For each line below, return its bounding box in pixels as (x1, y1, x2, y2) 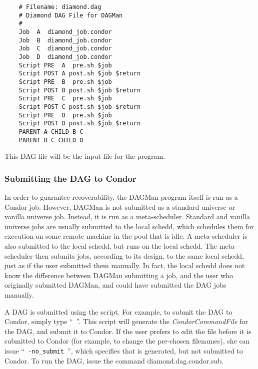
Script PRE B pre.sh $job (18, 78, 112, 85)
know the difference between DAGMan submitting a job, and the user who (4, 270, 233, 280)
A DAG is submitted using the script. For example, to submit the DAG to (4, 306, 232, 317)
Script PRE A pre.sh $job (18, 61, 112, 69)
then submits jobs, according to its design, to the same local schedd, (35, 250, 244, 261)
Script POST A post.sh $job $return (18, 70, 141, 77)
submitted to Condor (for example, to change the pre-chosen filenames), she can (4, 336, 250, 346)
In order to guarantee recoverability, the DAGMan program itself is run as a (4, 191, 238, 202)
